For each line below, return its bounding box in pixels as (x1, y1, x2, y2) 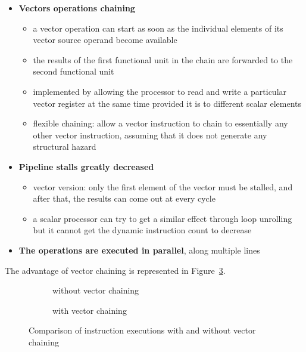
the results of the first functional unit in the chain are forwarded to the (33, 53, 293, 66)
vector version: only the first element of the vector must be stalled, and (33, 180, 293, 193)
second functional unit (33, 65, 114, 78)
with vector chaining (52, 304, 127, 316)
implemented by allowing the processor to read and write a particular (33, 85, 287, 97)
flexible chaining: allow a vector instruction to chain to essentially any (33, 117, 288, 129)
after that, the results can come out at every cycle (33, 192, 216, 205)
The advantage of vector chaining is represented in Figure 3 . (5, 264, 226, 276)
